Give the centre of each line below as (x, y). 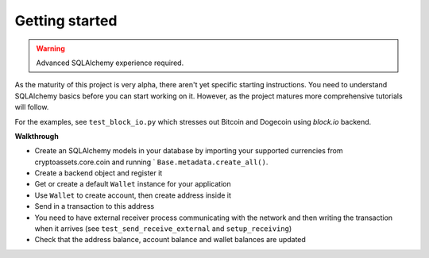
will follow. (32, 107)
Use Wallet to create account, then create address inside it (133, 195)
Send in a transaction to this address (95, 206)
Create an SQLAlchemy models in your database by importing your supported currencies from (189, 151)
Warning (50, 48)
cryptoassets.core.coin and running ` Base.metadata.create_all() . (151, 162)
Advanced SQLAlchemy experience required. (110, 63)
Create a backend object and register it (99, 173)
